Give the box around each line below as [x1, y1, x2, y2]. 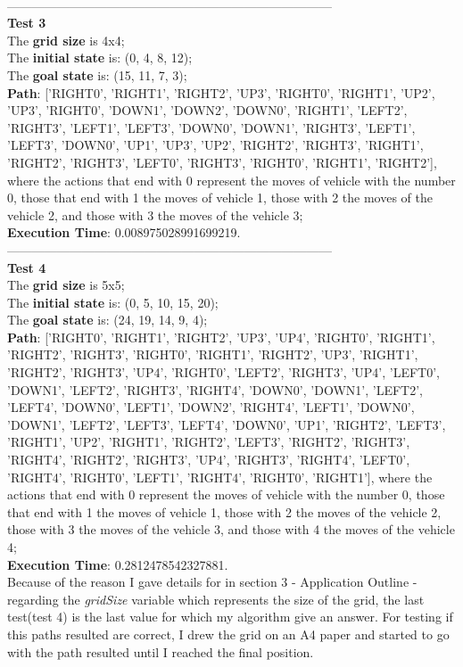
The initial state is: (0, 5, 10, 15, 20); [7, 292, 219, 311]
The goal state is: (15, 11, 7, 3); [7, 65, 187, 84]
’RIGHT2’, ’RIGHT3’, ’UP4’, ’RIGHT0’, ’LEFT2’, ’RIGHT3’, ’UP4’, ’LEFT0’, [7, 363, 441, 382]
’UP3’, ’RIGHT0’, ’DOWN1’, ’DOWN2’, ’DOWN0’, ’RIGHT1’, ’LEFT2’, [7, 101, 408, 119]
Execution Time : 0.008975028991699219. [7, 223, 241, 242]
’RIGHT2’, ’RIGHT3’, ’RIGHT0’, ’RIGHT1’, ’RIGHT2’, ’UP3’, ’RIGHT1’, [7, 345, 418, 364]
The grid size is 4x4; [7, 30, 125, 49]
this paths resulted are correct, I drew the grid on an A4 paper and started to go [7, 624, 450, 643]
